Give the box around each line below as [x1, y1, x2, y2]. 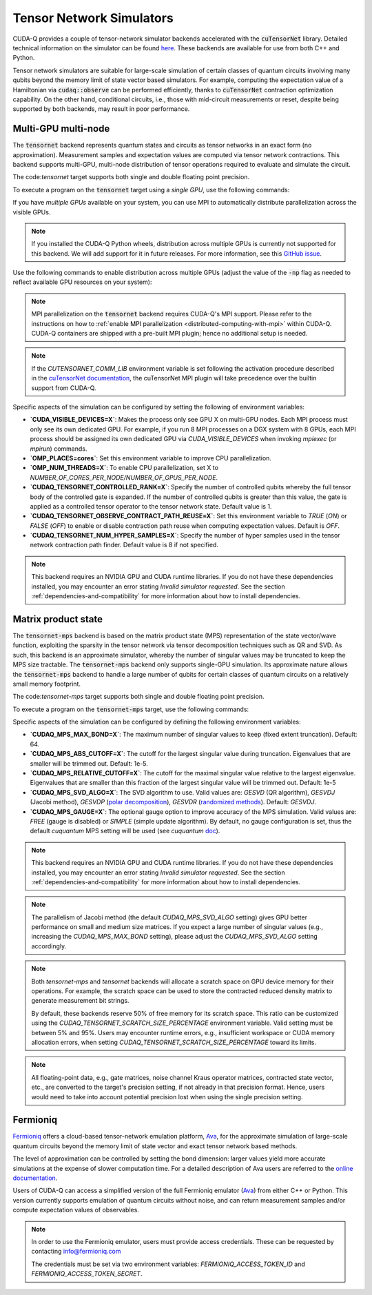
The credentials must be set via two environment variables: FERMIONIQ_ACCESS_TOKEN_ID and [31, 1260, 306, 1268]
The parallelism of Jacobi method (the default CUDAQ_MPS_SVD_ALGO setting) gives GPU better [31, 913, 308, 921]
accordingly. [31, 941, 67, 950]
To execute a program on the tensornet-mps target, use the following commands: [12, 705, 249, 713]
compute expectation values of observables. [12, 1206, 139, 1214]
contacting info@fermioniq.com [31, 1247, 121, 1256]
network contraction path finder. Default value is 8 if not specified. [30, 541, 218, 549]
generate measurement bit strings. [31, 997, 130, 1005]
